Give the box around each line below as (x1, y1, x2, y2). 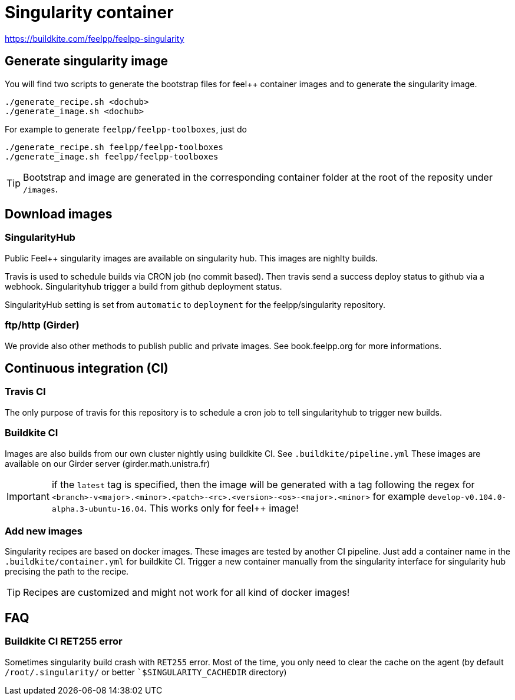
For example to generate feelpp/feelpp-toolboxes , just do (5, 124, 247, 134)
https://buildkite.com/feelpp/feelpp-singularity (5, 33, 184, 44)
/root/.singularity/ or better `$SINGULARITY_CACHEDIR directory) (5, 666, 287, 677)
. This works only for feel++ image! (144, 502, 299, 514)
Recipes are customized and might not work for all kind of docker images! (23, 586, 350, 599)
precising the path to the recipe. (5, 566, 129, 577)
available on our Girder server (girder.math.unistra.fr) (5, 458, 210, 469)
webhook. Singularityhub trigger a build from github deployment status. (5, 281, 282, 291)
